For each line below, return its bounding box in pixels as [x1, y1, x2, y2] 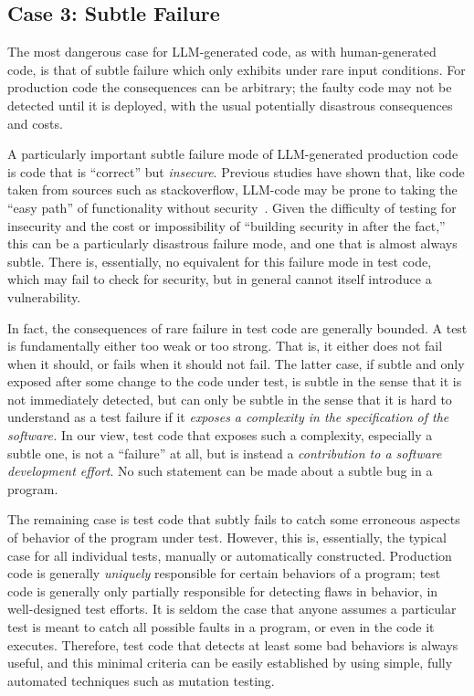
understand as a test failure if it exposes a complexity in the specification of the [7, 407, 449, 427]
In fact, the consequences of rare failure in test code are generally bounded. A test [7, 318, 468, 337]
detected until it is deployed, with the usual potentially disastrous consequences [7, 95, 453, 114]
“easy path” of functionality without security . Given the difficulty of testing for [7, 197, 457, 216]
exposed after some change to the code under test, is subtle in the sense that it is [7, 372, 462, 391]
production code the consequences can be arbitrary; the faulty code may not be [7, 78, 452, 97]
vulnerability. [7, 287, 81, 306]
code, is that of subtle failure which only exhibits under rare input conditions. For [7, 59, 466, 79]
